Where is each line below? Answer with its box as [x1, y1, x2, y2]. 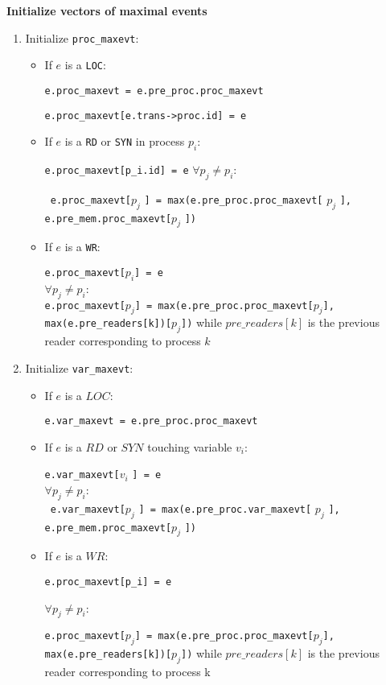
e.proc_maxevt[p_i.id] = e [44, 165, 189, 177]
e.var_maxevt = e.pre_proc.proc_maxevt [44, 415, 258, 427]
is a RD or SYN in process [64, 133, 185, 150]
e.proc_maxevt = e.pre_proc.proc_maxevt [44, 85, 264, 97]
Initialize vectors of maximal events [6, 2, 207, 19]
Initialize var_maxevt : [25, 359, 133, 376]
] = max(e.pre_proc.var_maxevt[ [138, 503, 312, 515]
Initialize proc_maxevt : [25, 29, 139, 46]
